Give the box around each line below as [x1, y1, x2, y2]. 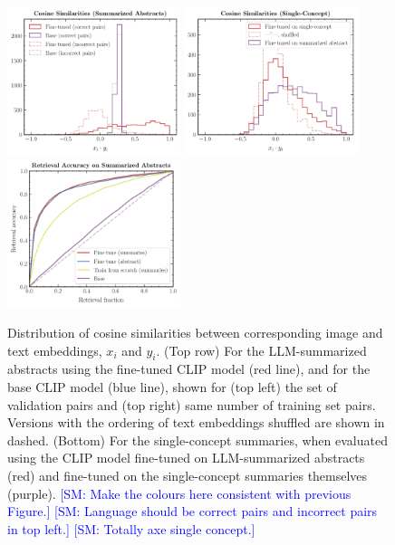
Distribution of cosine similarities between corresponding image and [7, 323, 383, 341]
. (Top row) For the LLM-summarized [156, 340, 367, 359]
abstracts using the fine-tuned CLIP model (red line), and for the [7, 359, 371, 378]
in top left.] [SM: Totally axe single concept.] [7, 519, 255, 538]
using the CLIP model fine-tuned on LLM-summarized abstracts [7, 448, 365, 467]
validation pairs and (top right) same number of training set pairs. [7, 395, 376, 414]
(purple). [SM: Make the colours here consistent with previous [7, 483, 352, 502]
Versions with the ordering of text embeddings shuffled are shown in [7, 413, 385, 432]
